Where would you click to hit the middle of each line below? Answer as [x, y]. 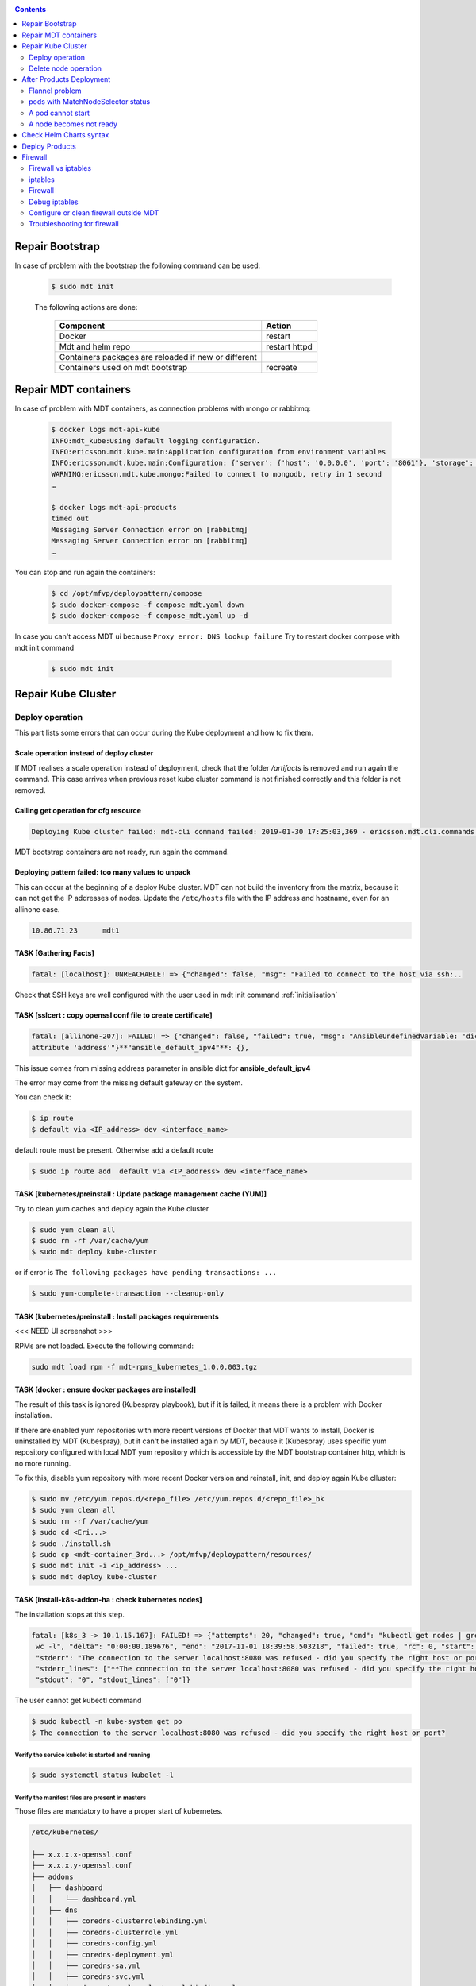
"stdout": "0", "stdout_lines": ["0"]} [113, 1680]
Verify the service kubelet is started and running [83, 1756]
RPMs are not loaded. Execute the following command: [104, 1346]
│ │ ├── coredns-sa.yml [86, 1965]
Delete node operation [65, 68]
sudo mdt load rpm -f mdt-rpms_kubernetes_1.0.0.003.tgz [144, 1367]
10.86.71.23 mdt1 [75, 930]
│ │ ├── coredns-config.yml [94, 1943]
